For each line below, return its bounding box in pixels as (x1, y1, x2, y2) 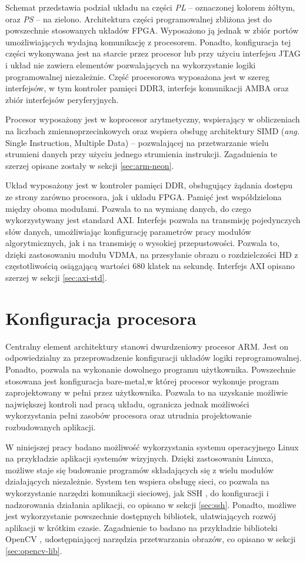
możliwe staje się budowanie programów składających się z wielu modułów (5, 463, 274, 476)
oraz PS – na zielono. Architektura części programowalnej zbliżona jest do (5, 12, 272, 25)
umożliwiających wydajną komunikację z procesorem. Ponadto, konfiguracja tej (5, 35, 291, 48)
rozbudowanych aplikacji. (5, 420, 96, 433)
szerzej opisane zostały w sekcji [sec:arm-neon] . (5, 159, 174, 171)
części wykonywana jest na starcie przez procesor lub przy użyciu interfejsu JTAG (5, 47, 301, 59)
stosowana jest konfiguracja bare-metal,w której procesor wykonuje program (5, 374, 279, 387)
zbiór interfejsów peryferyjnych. (5, 93, 119, 105)
